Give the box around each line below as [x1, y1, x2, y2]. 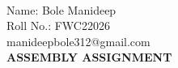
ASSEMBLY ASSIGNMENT [6, 49, 172, 66]
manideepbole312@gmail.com [6, 32, 150, 49]
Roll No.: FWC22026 [6, 17, 110, 34]
